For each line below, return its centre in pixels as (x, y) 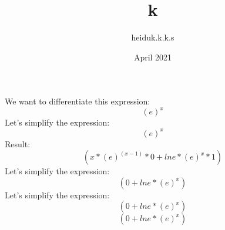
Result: (18, 143)
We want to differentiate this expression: (78, 101)
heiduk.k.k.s (153, 37)
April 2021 (153, 57)
